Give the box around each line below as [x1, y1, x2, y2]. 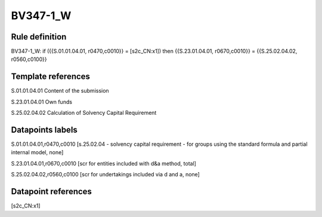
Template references [11, 72, 91, 82]
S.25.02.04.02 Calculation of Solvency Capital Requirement [11, 109, 157, 117]
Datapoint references [11, 187, 92, 197]
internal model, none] [11, 149, 64, 156]
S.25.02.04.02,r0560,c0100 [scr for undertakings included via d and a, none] [11, 171, 200, 178]
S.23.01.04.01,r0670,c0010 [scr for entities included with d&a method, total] [11, 160, 197, 167]
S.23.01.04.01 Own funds [11, 98, 73, 105]
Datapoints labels [11, 124, 78, 135]
